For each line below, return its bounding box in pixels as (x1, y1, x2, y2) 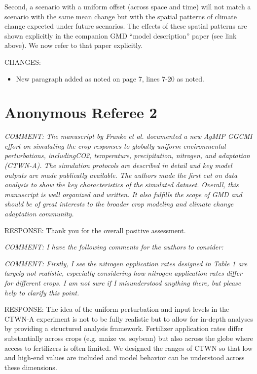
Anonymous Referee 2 (4, 102, 157, 123)
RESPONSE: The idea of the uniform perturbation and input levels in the (4, 304, 229, 314)
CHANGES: (4, 56, 41, 67)
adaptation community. (4, 208, 74, 219)
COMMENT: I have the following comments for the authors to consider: (4, 242, 223, 252)
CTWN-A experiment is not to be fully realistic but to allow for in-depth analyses (4, 313, 253, 324)
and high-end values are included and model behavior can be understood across (4, 352, 245, 363)
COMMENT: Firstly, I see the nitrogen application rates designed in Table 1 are (4, 258, 248, 268)
